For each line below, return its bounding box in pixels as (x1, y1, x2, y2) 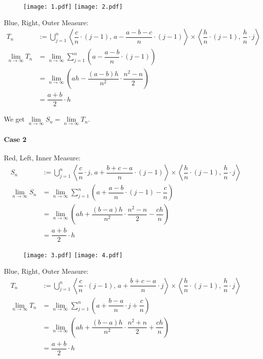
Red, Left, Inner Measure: (4, 153, 81, 163)
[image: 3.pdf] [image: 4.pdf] (23, 252, 123, 259)
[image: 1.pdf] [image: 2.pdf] (23, 3, 123, 10)
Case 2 (4, 134, 27, 144)
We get (4, 114, 25, 124)
